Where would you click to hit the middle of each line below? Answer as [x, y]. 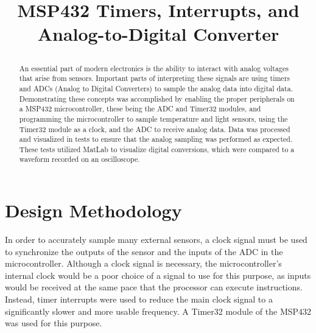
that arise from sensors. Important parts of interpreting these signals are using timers [154, 78]
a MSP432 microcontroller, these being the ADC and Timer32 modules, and [140, 109]
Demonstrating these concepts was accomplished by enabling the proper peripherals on [157, 98]
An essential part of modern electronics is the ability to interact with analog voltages [154, 68]
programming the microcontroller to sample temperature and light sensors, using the [153, 118]
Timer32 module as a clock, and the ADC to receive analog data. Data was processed [155, 129]
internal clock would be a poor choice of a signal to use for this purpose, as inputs [158, 275]
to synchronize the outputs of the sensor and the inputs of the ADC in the [144, 251]
